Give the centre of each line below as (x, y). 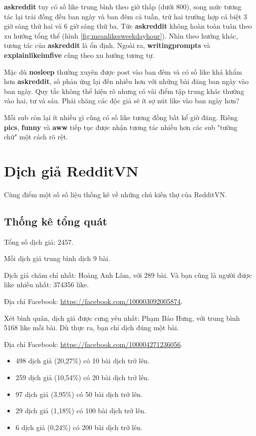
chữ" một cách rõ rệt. (36, 137)
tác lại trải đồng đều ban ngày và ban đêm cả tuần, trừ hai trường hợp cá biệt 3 (126, 16)
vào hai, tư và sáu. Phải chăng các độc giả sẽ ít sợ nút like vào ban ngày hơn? (122, 101)
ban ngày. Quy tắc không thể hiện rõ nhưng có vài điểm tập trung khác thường (124, 91)
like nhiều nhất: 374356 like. (46, 284)
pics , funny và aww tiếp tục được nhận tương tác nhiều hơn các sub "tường (121, 127)
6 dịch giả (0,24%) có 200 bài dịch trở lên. (79, 427)
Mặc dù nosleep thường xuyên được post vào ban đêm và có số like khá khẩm (123, 71)
